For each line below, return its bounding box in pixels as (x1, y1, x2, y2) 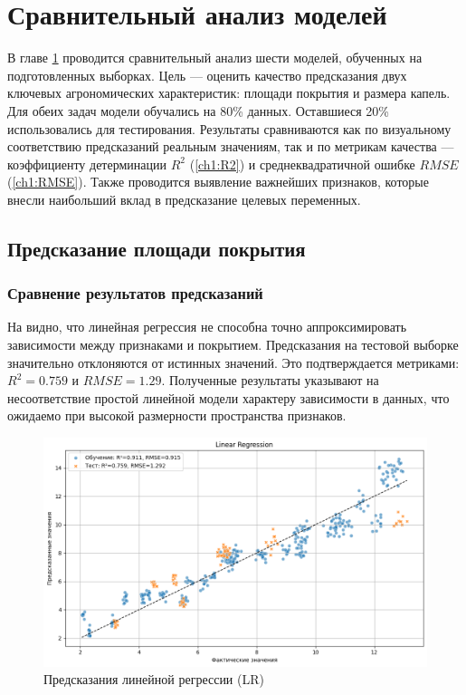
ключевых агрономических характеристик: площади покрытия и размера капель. (7, 83, 451, 102)
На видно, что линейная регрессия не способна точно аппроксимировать (7, 317, 407, 336)
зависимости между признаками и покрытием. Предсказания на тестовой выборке (7, 335, 459, 354)
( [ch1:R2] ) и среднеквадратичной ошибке (189, 154, 415, 173)
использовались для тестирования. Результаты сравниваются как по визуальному (7, 119, 452, 138)
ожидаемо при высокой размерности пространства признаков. (7, 406, 347, 425)
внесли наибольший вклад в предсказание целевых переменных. (7, 189, 361, 208)
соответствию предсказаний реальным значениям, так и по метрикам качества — (7, 137, 454, 156)
